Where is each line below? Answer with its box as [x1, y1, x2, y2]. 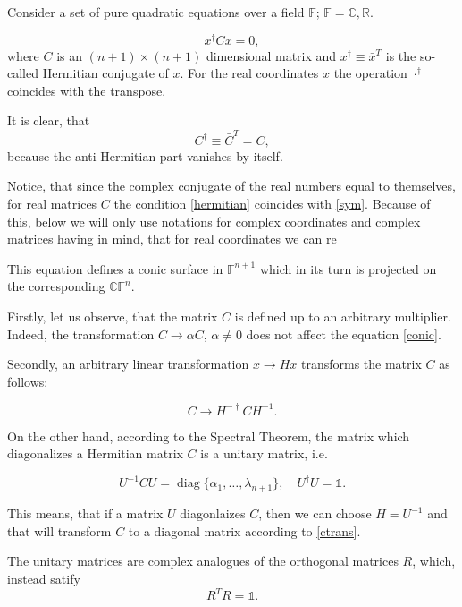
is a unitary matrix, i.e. [200, 444, 328, 463]
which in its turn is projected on [259, 259, 437, 278]
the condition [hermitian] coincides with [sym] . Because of [113, 193, 431, 212]
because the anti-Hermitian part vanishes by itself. [7, 146, 283, 165]
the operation [333, 64, 407, 82]
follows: [7, 372, 48, 390]
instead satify [7, 569, 80, 588]
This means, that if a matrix [7, 504, 164, 523]
